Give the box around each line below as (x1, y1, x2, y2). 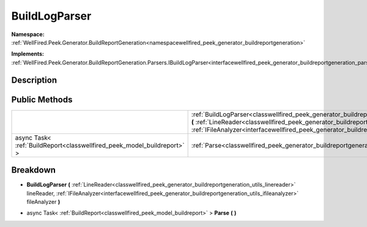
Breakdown (11, 165, 56, 176)
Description (11, 75, 57, 85)
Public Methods (11, 94, 73, 105)
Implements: (11, 50, 45, 58)
